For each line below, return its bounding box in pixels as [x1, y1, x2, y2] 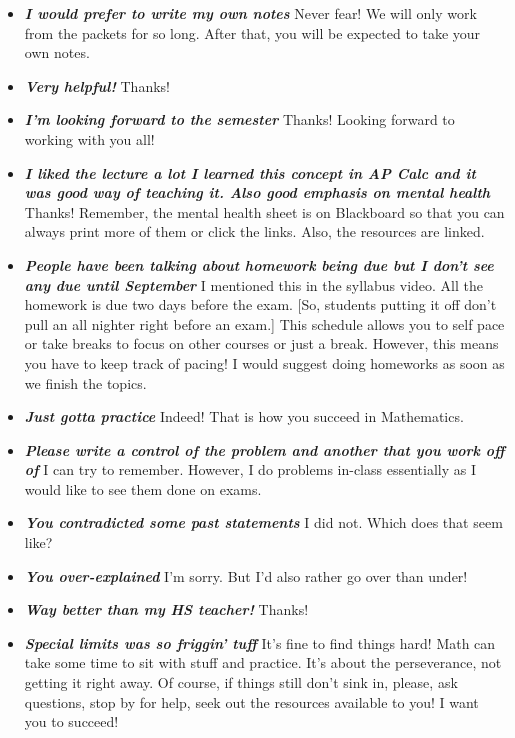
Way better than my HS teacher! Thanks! [24, 599, 309, 620]
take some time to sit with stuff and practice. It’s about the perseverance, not [24, 652, 502, 673]
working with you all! [24, 128, 155, 149]
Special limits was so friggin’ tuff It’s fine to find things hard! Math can [24, 632, 496, 653]
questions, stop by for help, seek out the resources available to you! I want [24, 691, 479, 712]
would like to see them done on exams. [24, 478, 262, 499]
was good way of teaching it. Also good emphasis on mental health [24, 182, 491, 203]
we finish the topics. [24, 372, 147, 393]
